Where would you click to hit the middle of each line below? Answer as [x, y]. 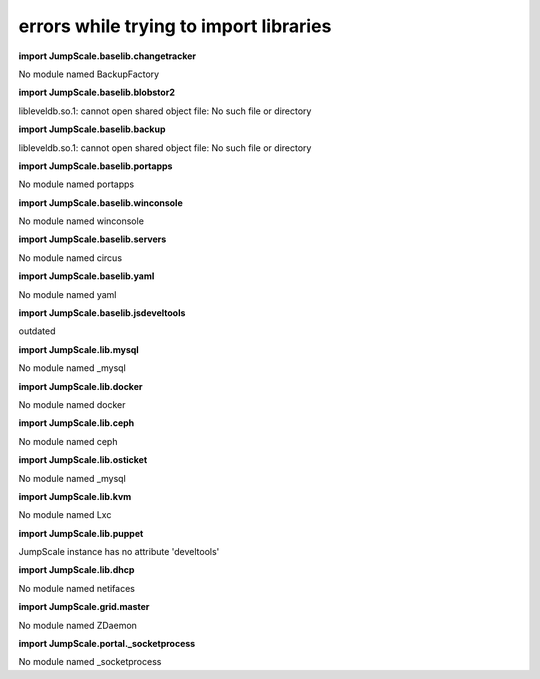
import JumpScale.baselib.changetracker [107, 56]
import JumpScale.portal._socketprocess [107, 644]
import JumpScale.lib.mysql [78, 349]
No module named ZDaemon [77, 625]
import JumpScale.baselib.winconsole [101, 202]
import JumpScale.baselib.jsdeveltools [102, 313]
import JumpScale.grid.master [84, 607]
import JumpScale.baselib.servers [92, 239]
